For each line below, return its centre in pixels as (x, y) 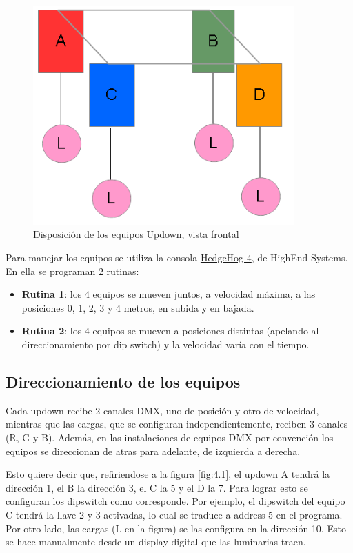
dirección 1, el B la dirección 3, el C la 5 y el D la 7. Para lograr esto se (157, 487)
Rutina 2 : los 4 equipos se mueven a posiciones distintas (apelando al (170, 331)
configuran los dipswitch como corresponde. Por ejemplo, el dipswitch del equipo (175, 501)
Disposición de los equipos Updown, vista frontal (136, 234)
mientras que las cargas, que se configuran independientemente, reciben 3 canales (177, 424)
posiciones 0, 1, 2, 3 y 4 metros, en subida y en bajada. (138, 307)
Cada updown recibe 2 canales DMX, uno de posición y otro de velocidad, (162, 410)
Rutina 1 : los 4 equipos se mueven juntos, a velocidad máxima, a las (169, 294)
